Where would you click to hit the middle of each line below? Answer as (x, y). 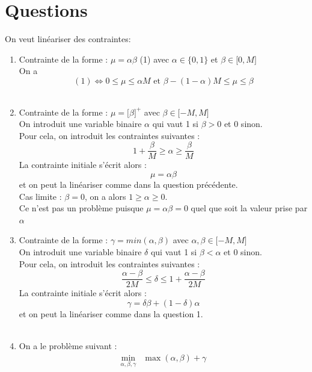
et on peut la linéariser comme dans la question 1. (111, 313)
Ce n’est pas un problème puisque (81, 208)
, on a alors (105, 196)
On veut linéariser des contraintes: (68, 39)
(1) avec (154, 59)
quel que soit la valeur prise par (249, 208)
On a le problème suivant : (68, 345)
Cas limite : (40, 196)
